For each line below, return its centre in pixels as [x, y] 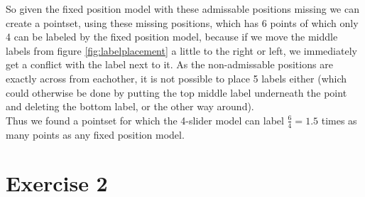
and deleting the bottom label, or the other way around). [130, 106]
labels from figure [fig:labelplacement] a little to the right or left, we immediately [181, 50]
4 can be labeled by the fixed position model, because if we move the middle [172, 37]
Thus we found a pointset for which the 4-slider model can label [145, 120]
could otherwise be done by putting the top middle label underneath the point [176, 92]
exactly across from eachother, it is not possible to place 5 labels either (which [176, 78]
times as [339, 120]
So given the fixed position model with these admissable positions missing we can [182, 9]
